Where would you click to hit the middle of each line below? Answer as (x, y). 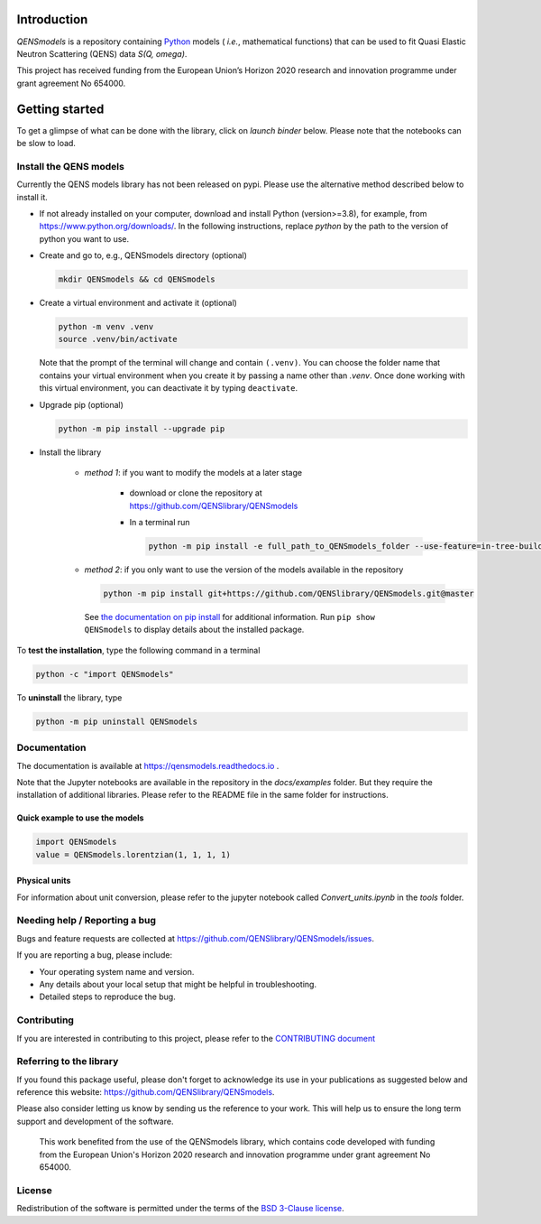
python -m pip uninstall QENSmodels (117, 721)
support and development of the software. (95, 1121)
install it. (32, 197)
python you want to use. (84, 238)
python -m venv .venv (106, 327)
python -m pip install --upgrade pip (142, 428)
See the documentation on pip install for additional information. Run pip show (230, 617)
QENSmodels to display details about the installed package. (194, 630)
